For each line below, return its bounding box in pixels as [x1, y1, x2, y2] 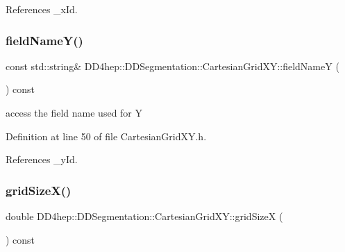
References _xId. [6, 2, 78, 16]
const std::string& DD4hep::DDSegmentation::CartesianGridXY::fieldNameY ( [6, 58, 339, 73]
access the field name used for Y [6, 106, 143, 119]
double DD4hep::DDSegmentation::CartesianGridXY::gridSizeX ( [6, 209, 283, 223]
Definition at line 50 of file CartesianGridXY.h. [6, 128, 207, 143]
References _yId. [6, 152, 78, 167]
